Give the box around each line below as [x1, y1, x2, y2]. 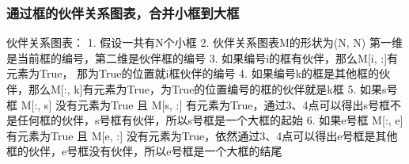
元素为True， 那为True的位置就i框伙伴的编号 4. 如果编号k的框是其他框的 [6, 65, 380, 82]
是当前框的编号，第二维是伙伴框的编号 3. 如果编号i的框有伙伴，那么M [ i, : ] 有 [6, 49, 399, 66]
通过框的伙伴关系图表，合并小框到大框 [6, 2, 240, 22]
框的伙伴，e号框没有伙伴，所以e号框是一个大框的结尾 [6, 143, 282, 159]
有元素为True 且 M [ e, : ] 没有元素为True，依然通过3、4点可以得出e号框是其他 [6, 127, 398, 143]
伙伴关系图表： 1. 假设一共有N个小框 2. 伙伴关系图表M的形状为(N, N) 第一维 [6, 34, 403, 51]
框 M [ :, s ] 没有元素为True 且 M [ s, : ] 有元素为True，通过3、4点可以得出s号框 [6, 96, 390, 113]
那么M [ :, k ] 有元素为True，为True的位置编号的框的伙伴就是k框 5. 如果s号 [28, 81, 398, 97]
